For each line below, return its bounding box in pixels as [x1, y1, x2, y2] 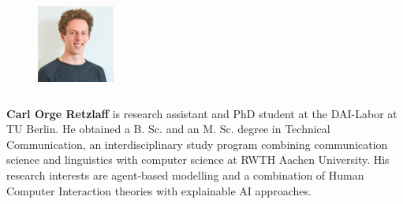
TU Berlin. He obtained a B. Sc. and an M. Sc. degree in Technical [6, 121, 330, 137]
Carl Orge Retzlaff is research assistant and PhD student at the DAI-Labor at [6, 105, 397, 121]
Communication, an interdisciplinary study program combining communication [6, 135, 388, 152]
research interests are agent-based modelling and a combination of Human [6, 166, 364, 183]
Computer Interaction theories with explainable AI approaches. [6, 182, 312, 198]
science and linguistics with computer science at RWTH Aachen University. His [6, 151, 390, 168]
